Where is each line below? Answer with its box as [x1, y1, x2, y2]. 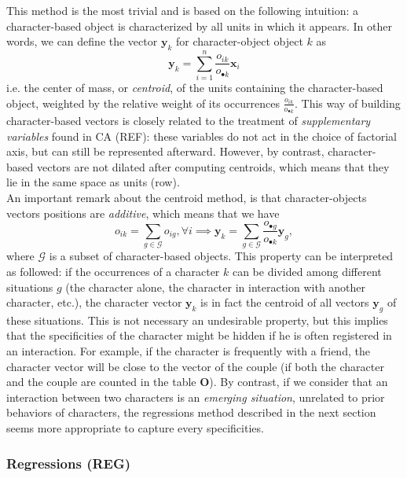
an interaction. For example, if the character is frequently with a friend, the [6, 343, 370, 359]
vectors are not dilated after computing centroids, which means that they [36, 158, 390, 175]
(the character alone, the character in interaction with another [65, 278, 366, 295]
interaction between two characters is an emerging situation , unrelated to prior [6, 388, 385, 405]
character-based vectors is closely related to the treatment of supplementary [6, 112, 371, 128]
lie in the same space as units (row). [6, 174, 180, 190]
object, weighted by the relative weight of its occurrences [6, 94, 280, 111]
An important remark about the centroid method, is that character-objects [6, 189, 367, 205]
